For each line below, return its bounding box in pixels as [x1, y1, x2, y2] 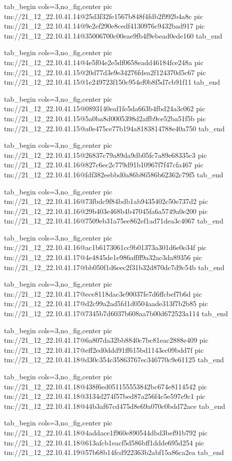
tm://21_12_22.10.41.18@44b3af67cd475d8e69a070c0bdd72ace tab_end [4, 400, 225, 411]
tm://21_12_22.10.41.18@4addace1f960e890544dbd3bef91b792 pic [4, 427, 207, 437]
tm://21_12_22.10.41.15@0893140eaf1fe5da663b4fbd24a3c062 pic [4, 103, 205, 114]
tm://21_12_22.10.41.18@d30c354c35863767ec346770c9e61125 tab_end [4, 354, 224, 365]
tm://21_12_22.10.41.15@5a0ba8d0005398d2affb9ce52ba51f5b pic [4, 113, 206, 123]
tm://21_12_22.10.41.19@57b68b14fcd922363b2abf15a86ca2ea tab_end [4, 447, 224, 457]
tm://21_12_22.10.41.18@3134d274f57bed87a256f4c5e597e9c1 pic [4, 391, 205, 401]
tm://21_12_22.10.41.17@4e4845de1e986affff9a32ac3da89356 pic [4, 252, 202, 263]
